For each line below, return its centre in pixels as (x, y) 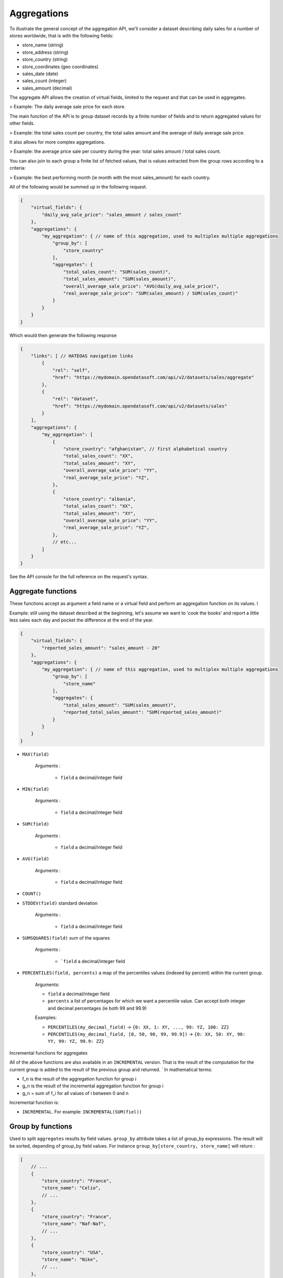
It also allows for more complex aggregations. (57, 142)
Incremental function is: (34, 1103)
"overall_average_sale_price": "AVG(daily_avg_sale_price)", (141, 286)
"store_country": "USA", (73, 1252)
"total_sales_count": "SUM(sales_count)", (117, 272)
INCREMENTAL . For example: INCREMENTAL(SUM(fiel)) (82, 1112)
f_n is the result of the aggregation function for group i (79, 1079)
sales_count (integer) (44, 81)
